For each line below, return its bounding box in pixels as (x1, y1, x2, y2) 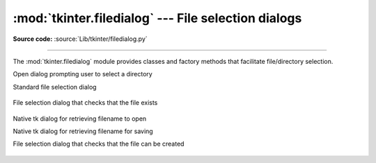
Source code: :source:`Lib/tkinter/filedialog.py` (13, 35, 148, 43)
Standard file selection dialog (13, 83, 97, 91)
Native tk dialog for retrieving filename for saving (13, 127, 153, 135)
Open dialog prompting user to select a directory (13, 70, 152, 78)
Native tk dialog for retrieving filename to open (13, 114, 147, 123)
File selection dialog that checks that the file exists (13, 98, 158, 107)
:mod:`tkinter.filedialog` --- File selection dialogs (13, 10, 302, 26)
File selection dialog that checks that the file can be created (13, 139, 185, 148)
